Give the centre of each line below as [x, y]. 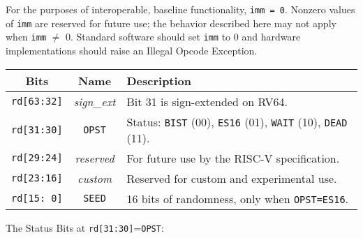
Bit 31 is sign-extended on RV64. [207, 101]
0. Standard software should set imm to [148, 37]
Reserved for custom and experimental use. [232, 178]
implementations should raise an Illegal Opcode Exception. [132, 50]
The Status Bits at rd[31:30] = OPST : [85, 227]
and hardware [271, 37]
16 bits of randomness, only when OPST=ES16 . [238, 198]
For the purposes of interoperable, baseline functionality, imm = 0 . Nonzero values [180, 9]
